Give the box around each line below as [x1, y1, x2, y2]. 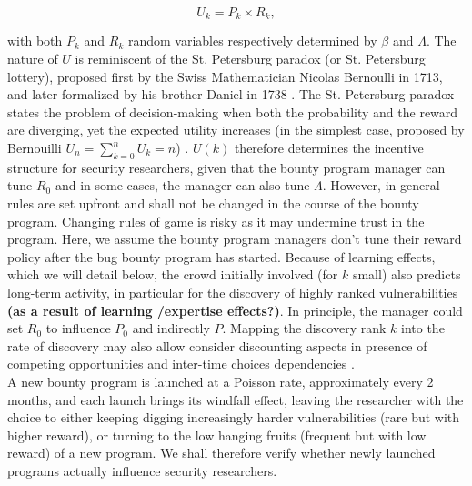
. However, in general [322, 176, 440, 195]
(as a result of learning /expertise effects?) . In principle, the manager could [7, 300, 463, 319]
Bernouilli [7, 138, 62, 157]
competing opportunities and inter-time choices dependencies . [7, 354, 355, 373]
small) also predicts [352, 265, 461, 284]
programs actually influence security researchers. [7, 461, 277, 480]
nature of [7, 49, 58, 68]
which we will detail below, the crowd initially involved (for [7, 265, 338, 284]
